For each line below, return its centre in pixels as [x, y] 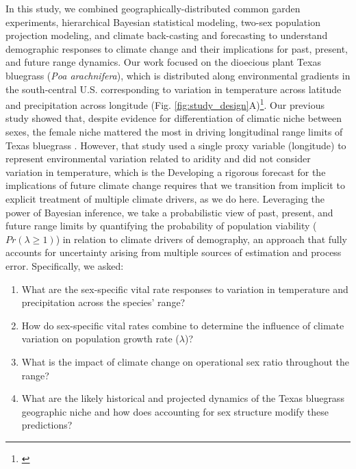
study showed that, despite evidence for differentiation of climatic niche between [174, 118]
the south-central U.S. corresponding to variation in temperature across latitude [174, 89]
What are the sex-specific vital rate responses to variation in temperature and [185, 289]
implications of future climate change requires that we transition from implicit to [175, 185]
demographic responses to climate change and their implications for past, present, [177, 48]
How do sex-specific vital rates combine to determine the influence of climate [183, 325]
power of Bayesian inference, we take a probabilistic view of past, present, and [169, 212]
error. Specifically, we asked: [65, 265]
